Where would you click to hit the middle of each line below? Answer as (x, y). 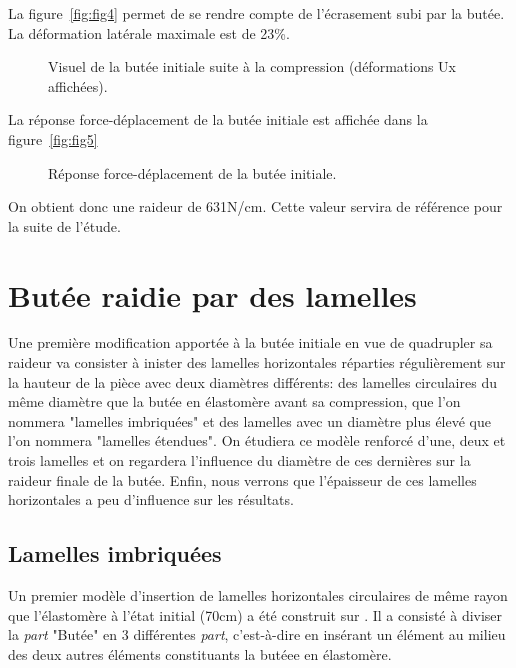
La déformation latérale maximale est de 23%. (149, 32)
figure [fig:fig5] (53, 138)
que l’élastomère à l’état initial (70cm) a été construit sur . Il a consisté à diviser (255, 614)
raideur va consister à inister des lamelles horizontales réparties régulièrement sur (257, 362)
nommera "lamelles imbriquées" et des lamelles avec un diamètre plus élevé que (249, 420)
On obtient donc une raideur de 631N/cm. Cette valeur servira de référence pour (255, 206)
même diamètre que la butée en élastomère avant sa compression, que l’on (234, 401)
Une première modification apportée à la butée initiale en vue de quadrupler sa (250, 342)
